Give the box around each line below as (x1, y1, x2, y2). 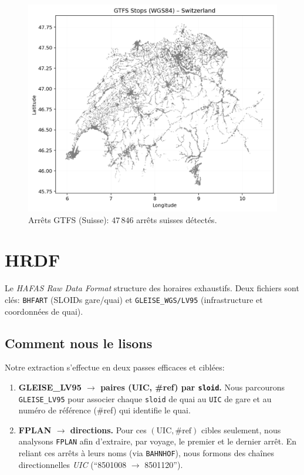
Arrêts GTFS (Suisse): (28, 213, 109, 225)
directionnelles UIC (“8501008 (18, 458, 127, 470)
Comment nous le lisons (5, 333, 153, 352)
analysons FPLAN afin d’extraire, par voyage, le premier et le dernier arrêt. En (18, 435, 297, 447)
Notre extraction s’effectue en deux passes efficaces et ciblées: (5, 361, 225, 373)
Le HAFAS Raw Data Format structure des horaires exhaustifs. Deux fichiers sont (5, 282, 299, 294)
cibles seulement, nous (201, 423, 281, 436)
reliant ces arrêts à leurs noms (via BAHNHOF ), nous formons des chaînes (18, 447, 274, 459)
